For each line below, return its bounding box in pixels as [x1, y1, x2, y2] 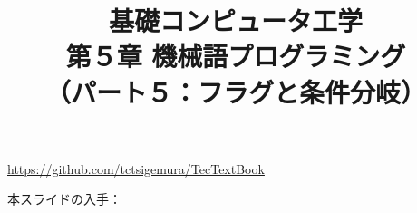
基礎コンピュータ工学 [108, 2, 363, 39]
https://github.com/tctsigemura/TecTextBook [7, 159, 265, 178]
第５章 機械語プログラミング [65, 37, 406, 74]
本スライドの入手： [7, 189, 121, 208]
